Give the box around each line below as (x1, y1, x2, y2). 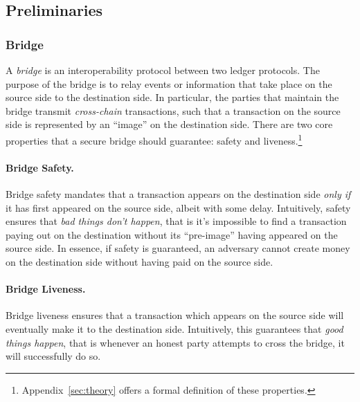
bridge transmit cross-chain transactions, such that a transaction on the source (6, 103, 341, 118)
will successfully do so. (6, 349, 101, 363)
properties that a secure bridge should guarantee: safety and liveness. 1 (6, 131, 303, 147)
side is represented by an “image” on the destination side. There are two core (6, 117, 333, 131)
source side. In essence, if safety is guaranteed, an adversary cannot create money (6, 241, 350, 255)
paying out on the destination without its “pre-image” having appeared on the (6, 227, 338, 241)
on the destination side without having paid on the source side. (6, 254, 273, 268)
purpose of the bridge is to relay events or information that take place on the (6, 76, 332, 91)
